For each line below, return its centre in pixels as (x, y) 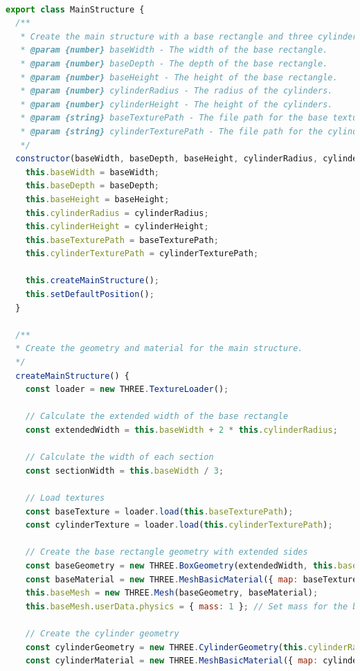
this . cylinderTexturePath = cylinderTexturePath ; (142, 254)
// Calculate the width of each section (119, 457)
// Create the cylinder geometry (102, 633)
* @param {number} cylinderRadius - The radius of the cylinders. (177, 91)
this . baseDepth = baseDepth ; (92, 186)
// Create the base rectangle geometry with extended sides (166, 552)
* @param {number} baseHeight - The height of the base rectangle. (179, 77)
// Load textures (65, 498)
